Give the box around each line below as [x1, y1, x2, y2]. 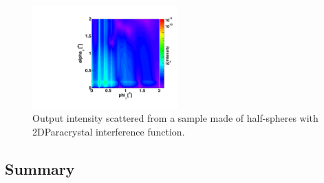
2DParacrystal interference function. [32, 125, 185, 139]
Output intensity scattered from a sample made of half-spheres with [32, 111, 318, 125]
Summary [5, 158, 75, 179]
